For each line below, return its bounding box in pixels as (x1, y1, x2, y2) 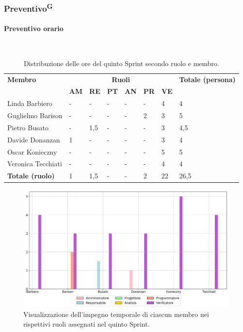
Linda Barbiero (7, 98, 52, 108)
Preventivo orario (4, 23, 64, 33)
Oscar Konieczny (7, 146, 57, 157)
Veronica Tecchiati (7, 158, 62, 169)
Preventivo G (4, 1, 53, 15)
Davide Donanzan (7, 134, 60, 144)
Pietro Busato (7, 122, 49, 132)
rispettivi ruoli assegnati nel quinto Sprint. (23, 318, 150, 329)
